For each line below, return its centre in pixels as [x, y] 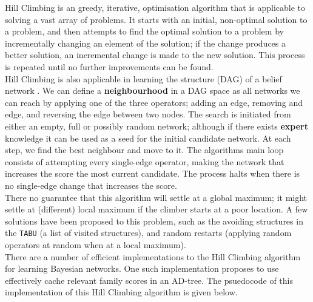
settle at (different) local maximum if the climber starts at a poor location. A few [156, 209]
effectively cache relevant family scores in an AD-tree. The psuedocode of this [149, 280]
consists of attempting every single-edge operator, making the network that [145, 161]
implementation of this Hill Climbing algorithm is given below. [121, 292]
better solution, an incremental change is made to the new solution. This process [155, 55]
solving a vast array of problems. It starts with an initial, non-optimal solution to [156, 19]
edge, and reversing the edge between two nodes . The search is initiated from [148, 114]
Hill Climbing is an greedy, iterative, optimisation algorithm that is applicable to [155, 7]
